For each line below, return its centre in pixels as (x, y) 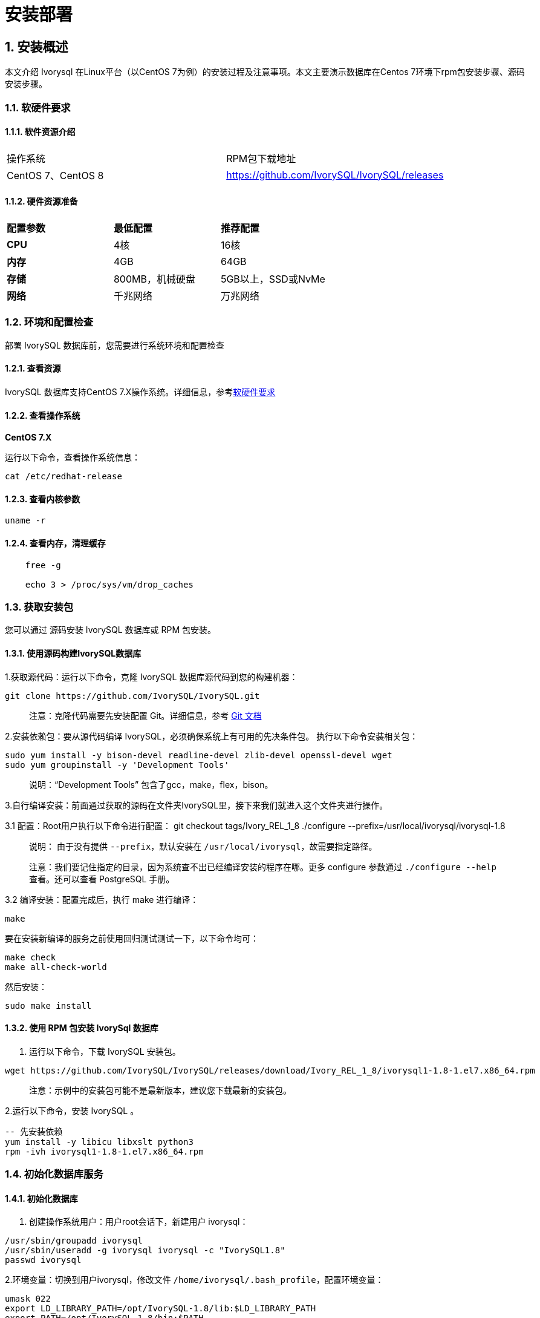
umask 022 (28, 1299)
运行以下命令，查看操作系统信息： (73, 457)
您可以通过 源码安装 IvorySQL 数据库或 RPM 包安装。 (111, 630)
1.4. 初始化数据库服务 (54, 1174)
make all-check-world (56, 967)
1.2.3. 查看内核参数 (43, 499)
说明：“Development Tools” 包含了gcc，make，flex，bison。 (151, 784)
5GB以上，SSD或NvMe (273, 279)
